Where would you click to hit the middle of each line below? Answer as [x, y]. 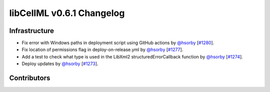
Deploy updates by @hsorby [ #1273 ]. [60, 64]
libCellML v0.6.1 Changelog [67, 13]
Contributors [30, 78]
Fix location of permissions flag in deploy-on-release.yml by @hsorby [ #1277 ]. [102, 49]
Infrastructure [32, 31]
